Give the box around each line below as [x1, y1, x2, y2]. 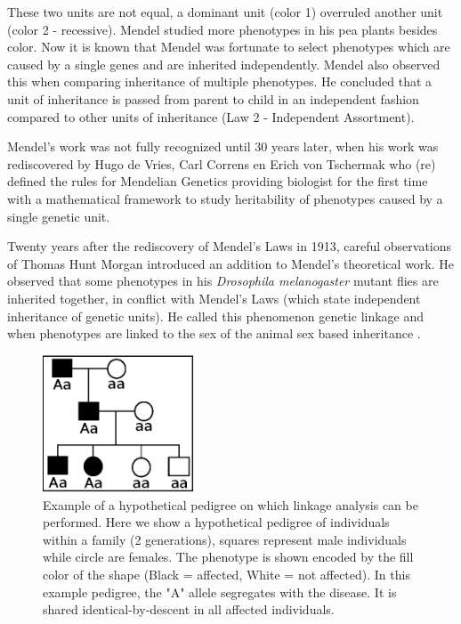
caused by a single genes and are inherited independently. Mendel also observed [7, 54, 441, 73]
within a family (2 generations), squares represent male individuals [43, 530, 407, 548]
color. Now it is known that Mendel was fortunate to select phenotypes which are [7, 37, 450, 56]
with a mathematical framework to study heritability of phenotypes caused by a [7, 189, 443, 207]
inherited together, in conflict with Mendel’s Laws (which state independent [7, 288, 421, 307]
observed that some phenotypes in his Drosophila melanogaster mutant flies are [7, 271, 439, 290]
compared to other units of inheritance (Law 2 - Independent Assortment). [7, 107, 415, 126]
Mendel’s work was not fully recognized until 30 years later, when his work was [7, 137, 439, 156]
